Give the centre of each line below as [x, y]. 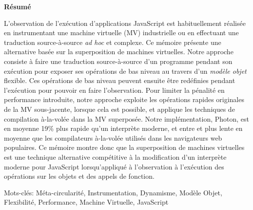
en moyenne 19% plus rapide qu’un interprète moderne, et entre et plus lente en [123, 128]
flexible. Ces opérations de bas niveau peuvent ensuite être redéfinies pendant [120, 80]
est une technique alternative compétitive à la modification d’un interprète [115, 157]
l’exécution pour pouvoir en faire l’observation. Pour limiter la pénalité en [114, 90]
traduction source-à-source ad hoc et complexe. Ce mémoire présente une [113, 42]
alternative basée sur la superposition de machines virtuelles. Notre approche [119, 52]
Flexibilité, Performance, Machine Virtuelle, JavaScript [86, 202]
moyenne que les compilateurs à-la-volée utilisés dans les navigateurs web [113, 137]
